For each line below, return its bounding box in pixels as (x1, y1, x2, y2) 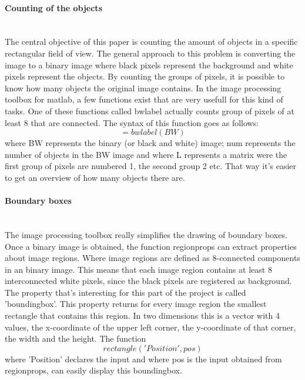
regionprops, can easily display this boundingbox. (5, 364, 182, 376)
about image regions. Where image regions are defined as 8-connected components (5, 252, 300, 264)
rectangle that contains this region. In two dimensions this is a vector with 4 (5, 309, 280, 322)
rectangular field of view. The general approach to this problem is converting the (5, 47, 296, 59)
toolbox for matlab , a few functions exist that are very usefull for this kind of (5, 93, 283, 105)
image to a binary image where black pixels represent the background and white (5, 58, 293, 71)
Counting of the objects (5, 1, 102, 14)
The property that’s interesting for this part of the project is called (5, 286, 246, 298)
